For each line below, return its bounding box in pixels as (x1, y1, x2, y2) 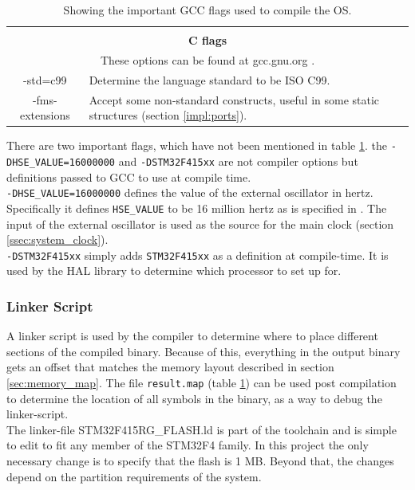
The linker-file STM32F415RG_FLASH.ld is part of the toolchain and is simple (6, 421, 397, 437)
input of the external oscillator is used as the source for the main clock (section (6, 215, 394, 232)
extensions (19, 107, 70, 123)
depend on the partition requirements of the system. (6, 468, 262, 484)
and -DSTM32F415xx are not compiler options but (118, 152, 358, 169)
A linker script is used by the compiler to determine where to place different (6, 327, 378, 344)
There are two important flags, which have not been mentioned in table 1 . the (6, 137, 387, 154)
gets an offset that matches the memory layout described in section (6, 359, 334, 375)
